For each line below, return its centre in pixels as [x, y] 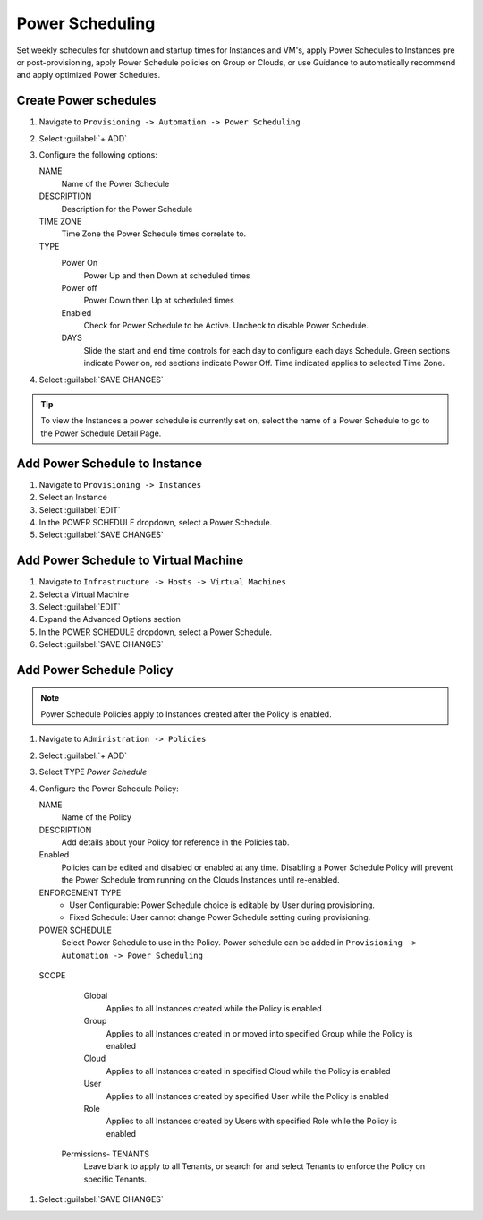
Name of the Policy [96, 817]
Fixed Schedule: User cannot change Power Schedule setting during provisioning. [220, 917]
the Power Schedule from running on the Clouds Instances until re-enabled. [200, 880]
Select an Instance [73, 498]
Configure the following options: [98, 155]
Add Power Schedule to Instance [110, 463]
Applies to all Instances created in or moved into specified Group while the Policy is [259, 1033]
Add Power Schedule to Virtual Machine [130, 561]
